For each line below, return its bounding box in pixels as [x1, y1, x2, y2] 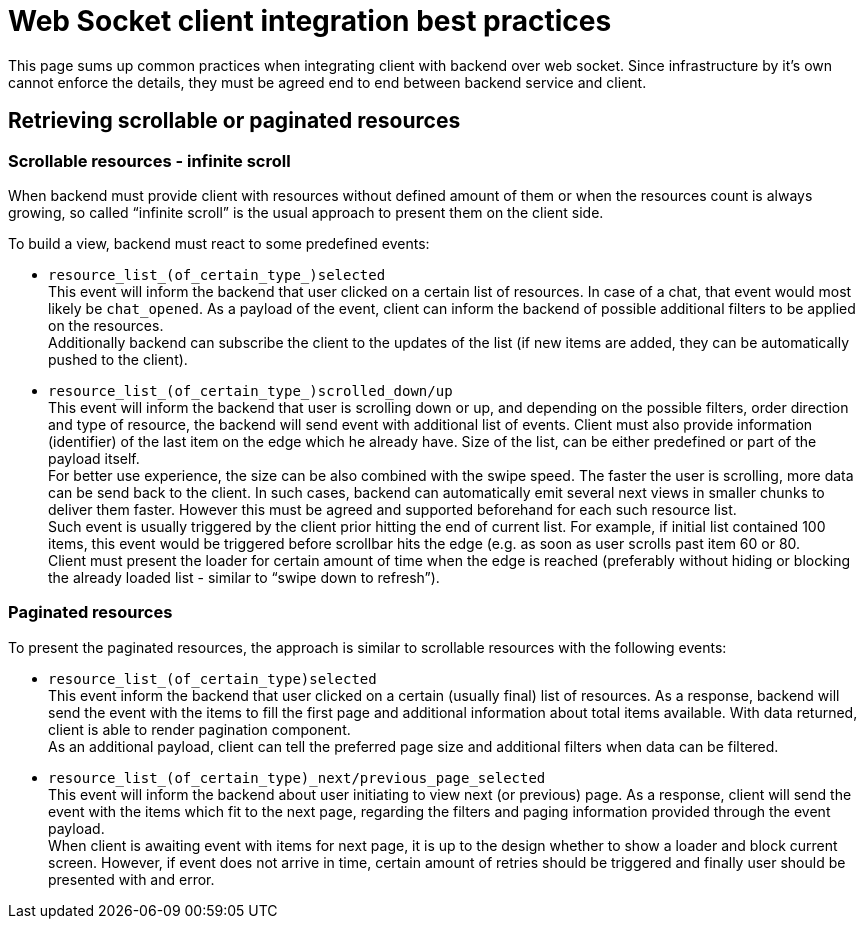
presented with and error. [48, 870, 215, 888]
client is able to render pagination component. [48, 720, 351, 738]
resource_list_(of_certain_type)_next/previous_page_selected [48, 769, 546, 786]
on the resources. [48, 316, 164, 334]
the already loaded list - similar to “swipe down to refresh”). [48, 568, 440, 586]
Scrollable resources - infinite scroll [8, 150, 291, 171]
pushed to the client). [48, 350, 188, 368]
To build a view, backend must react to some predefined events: [8, 234, 430, 252]
